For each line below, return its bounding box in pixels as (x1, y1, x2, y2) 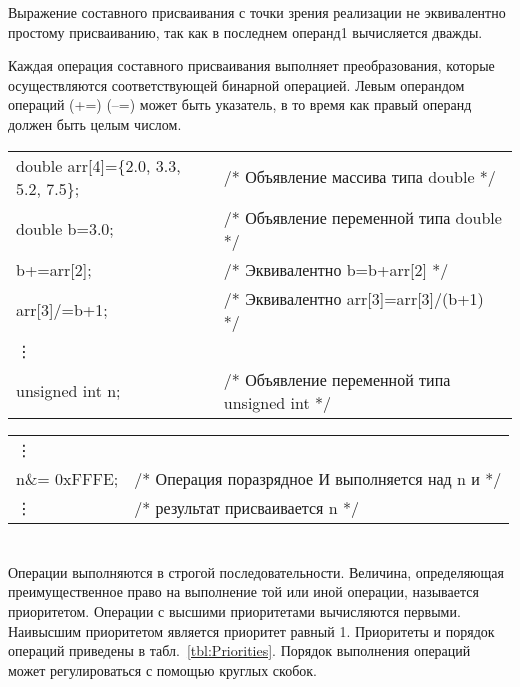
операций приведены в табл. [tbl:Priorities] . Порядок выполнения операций (8, 640, 471, 661)
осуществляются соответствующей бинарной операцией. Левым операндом (8, 74, 465, 95)
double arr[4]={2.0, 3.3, (16, 153, 181, 177)
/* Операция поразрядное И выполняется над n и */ (134, 466, 502, 490)
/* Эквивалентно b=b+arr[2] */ (223, 257, 449, 281)
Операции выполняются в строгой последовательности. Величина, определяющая (8, 561, 505, 582)
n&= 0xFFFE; (16, 466, 119, 490)
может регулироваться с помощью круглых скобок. (8, 659, 317, 680)
